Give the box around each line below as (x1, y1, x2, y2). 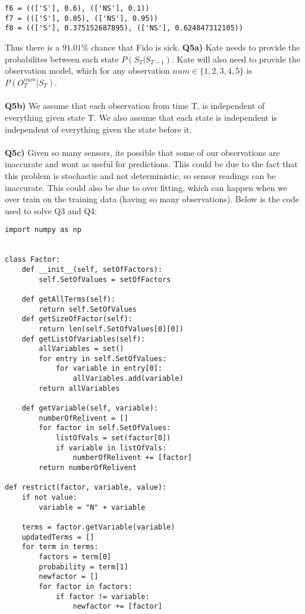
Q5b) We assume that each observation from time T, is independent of (5, 99, 265, 112)
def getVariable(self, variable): (21, 404, 158, 413)
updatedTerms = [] (21, 532, 95, 541)
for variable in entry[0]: (55, 364, 162, 373)
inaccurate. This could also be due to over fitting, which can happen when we (5, 181, 288, 193)
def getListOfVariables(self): (21, 334, 146, 343)
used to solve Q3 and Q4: (5, 204, 97, 217)
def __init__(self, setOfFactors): (21, 265, 162, 274)
